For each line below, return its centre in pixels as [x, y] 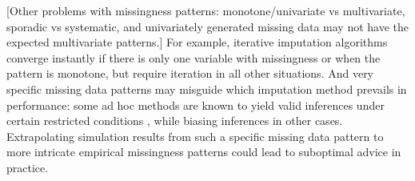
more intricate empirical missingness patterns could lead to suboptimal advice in [204, 152]
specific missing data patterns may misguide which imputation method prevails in [207, 88]
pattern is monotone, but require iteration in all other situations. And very [190, 73]
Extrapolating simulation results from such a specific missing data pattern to [195, 136]
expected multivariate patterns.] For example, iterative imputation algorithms [197, 42]
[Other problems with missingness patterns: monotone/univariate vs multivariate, [206, 10]
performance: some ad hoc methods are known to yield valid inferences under [196, 105]
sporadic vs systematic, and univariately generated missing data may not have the [208, 26]
